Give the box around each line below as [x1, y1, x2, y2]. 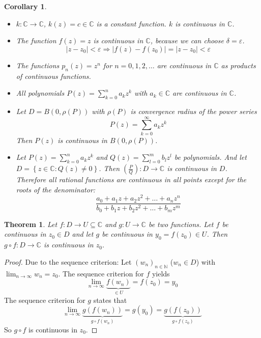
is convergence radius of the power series [130, 105, 257, 116]
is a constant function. [96, 18, 166, 29]
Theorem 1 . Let [4, 218, 57, 229]
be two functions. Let [148, 218, 214, 229]
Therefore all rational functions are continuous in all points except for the [16, 174, 247, 185]
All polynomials [16, 88, 65, 98]
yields [152, 268, 170, 278]
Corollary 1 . [4, 1, 47, 11]
